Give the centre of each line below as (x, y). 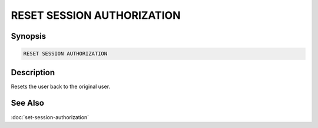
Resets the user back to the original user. (61, 86)
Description (33, 73)
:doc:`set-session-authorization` (50, 117)
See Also (27, 103)
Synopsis (29, 36)
